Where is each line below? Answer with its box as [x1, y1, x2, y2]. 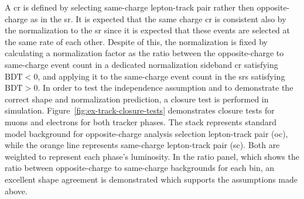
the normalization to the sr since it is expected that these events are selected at [5, 24, 291, 36]
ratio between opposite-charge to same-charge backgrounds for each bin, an [5, 162, 275, 174]
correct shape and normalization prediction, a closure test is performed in [5, 92, 269, 105]
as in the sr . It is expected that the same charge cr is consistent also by [30, 12, 286, 25]
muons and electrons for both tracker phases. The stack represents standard [5, 115, 277, 128]
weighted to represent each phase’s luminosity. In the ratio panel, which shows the [5, 150, 299, 162]
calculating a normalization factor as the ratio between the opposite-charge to [5, 47, 284, 59]
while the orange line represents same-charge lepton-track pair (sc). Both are [5, 139, 280, 151]
